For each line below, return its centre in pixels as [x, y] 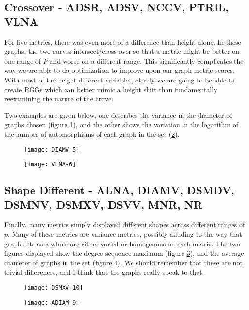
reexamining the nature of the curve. [59, 99]
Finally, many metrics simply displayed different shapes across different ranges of [125, 224]
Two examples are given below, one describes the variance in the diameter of [118, 115]
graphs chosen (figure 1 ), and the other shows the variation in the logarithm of [121, 124]
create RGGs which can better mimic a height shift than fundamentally [111, 89]
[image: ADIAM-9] [52, 302]
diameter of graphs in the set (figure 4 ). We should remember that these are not [124, 262]
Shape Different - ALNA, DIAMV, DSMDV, [119, 190]
